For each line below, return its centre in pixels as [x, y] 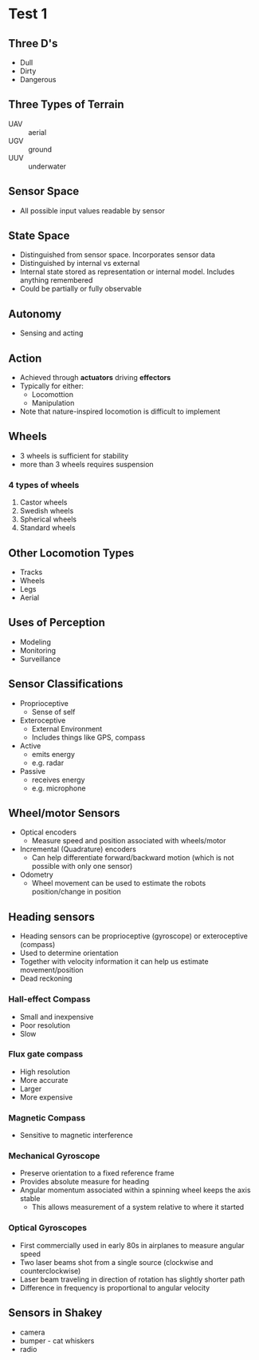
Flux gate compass [46, 1054]
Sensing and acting [51, 333]
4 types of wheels [44, 485]
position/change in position [77, 892]
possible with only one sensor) [82, 866]
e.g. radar [48, 763]
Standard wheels [47, 528]
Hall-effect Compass [49, 999]
